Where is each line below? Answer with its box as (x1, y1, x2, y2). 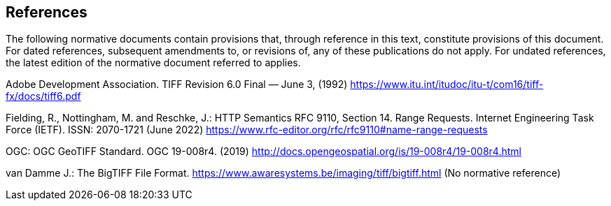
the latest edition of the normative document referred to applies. (6, 57, 301, 69)
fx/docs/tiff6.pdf (6, 90, 81, 103)
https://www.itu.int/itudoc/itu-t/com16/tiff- (350, 78, 544, 91)
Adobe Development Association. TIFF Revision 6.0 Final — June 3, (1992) (6, 78, 348, 91)
